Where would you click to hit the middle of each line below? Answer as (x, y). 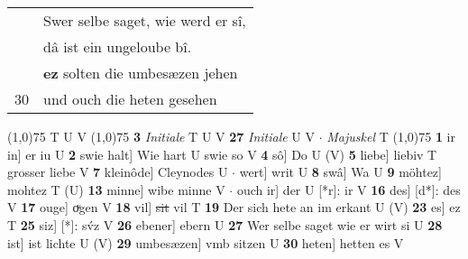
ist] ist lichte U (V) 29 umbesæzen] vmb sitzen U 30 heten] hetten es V (206, 242)
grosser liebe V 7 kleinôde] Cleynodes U (118, 172)
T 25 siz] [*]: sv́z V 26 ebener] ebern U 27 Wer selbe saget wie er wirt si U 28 (225, 224)
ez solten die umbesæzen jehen (141, 73)
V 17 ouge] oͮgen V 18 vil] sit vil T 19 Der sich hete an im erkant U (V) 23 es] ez (234, 207)
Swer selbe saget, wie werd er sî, (145, 20)
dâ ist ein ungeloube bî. (118, 46)
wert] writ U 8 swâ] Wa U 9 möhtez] (340, 172)
